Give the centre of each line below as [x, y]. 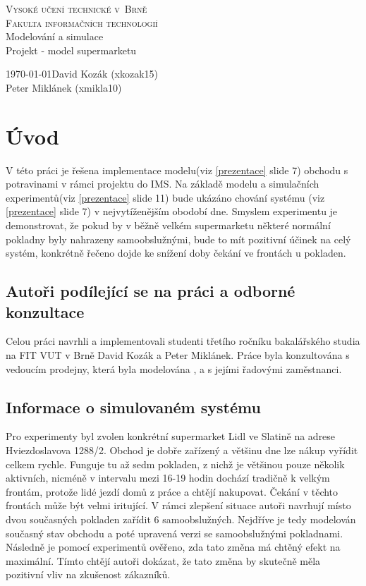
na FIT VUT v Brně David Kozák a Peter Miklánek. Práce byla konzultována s [178, 355]
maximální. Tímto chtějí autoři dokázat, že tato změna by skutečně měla [163, 560]
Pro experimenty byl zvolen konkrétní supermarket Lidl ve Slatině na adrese [171, 436]
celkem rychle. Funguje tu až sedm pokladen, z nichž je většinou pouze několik [175, 464]
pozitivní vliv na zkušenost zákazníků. [88, 574]
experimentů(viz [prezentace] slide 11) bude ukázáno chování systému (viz [165, 197]
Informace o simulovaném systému [133, 407]
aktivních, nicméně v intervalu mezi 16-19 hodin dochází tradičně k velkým [168, 478]
